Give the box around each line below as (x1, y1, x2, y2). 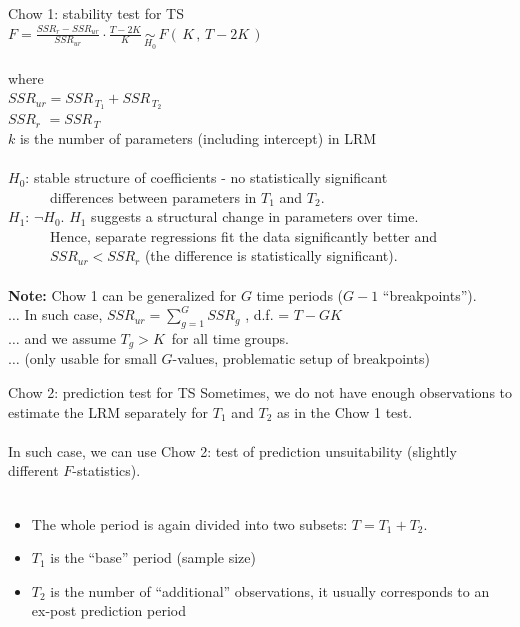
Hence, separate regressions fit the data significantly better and (49, 225, 438, 246)
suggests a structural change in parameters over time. (91, 206, 419, 227)
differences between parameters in (49, 186, 257, 207)
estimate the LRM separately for (8, 401, 209, 422)
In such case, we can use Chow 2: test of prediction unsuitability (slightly (8, 440, 457, 461)
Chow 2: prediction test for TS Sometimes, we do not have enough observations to (8, 382, 513, 403)
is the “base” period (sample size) (50, 547, 256, 568)
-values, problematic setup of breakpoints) (172, 348, 430, 369)
